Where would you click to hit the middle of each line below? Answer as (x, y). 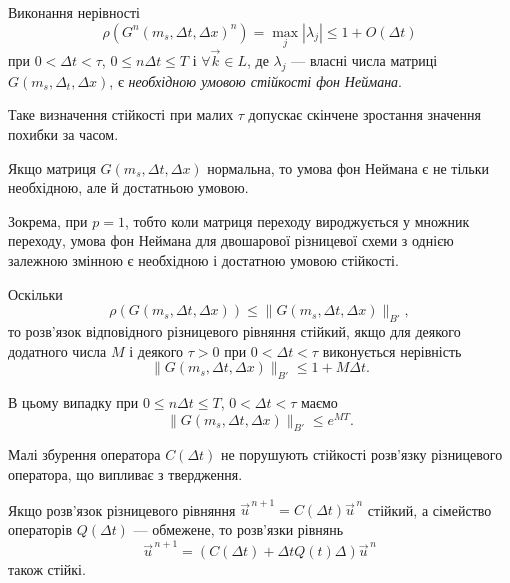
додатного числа (57, 350)
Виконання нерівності (74, 12)
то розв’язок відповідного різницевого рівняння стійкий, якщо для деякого (234, 330)
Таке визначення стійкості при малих (121, 114)
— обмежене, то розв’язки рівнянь (238, 528)
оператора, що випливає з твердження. (125, 474)
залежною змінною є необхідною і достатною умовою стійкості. (203, 259)
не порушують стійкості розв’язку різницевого (362, 454)
